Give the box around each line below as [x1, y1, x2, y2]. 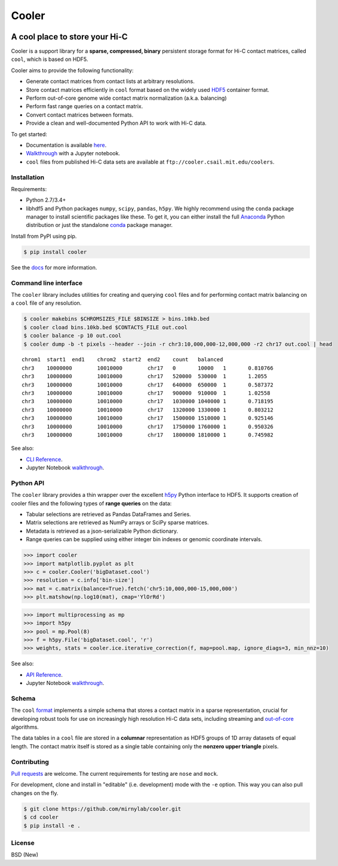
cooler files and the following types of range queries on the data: [11, 499, 172, 507]
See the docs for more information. [11, 263, 97, 271]
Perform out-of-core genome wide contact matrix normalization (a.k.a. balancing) [26, 94, 227, 102]
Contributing [11, 757, 49, 766]
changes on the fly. [11, 789, 59, 797]
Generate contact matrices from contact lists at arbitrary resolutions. [26, 78, 195, 85]
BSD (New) [11, 851, 39, 858]
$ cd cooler [23, 814, 59, 821]
